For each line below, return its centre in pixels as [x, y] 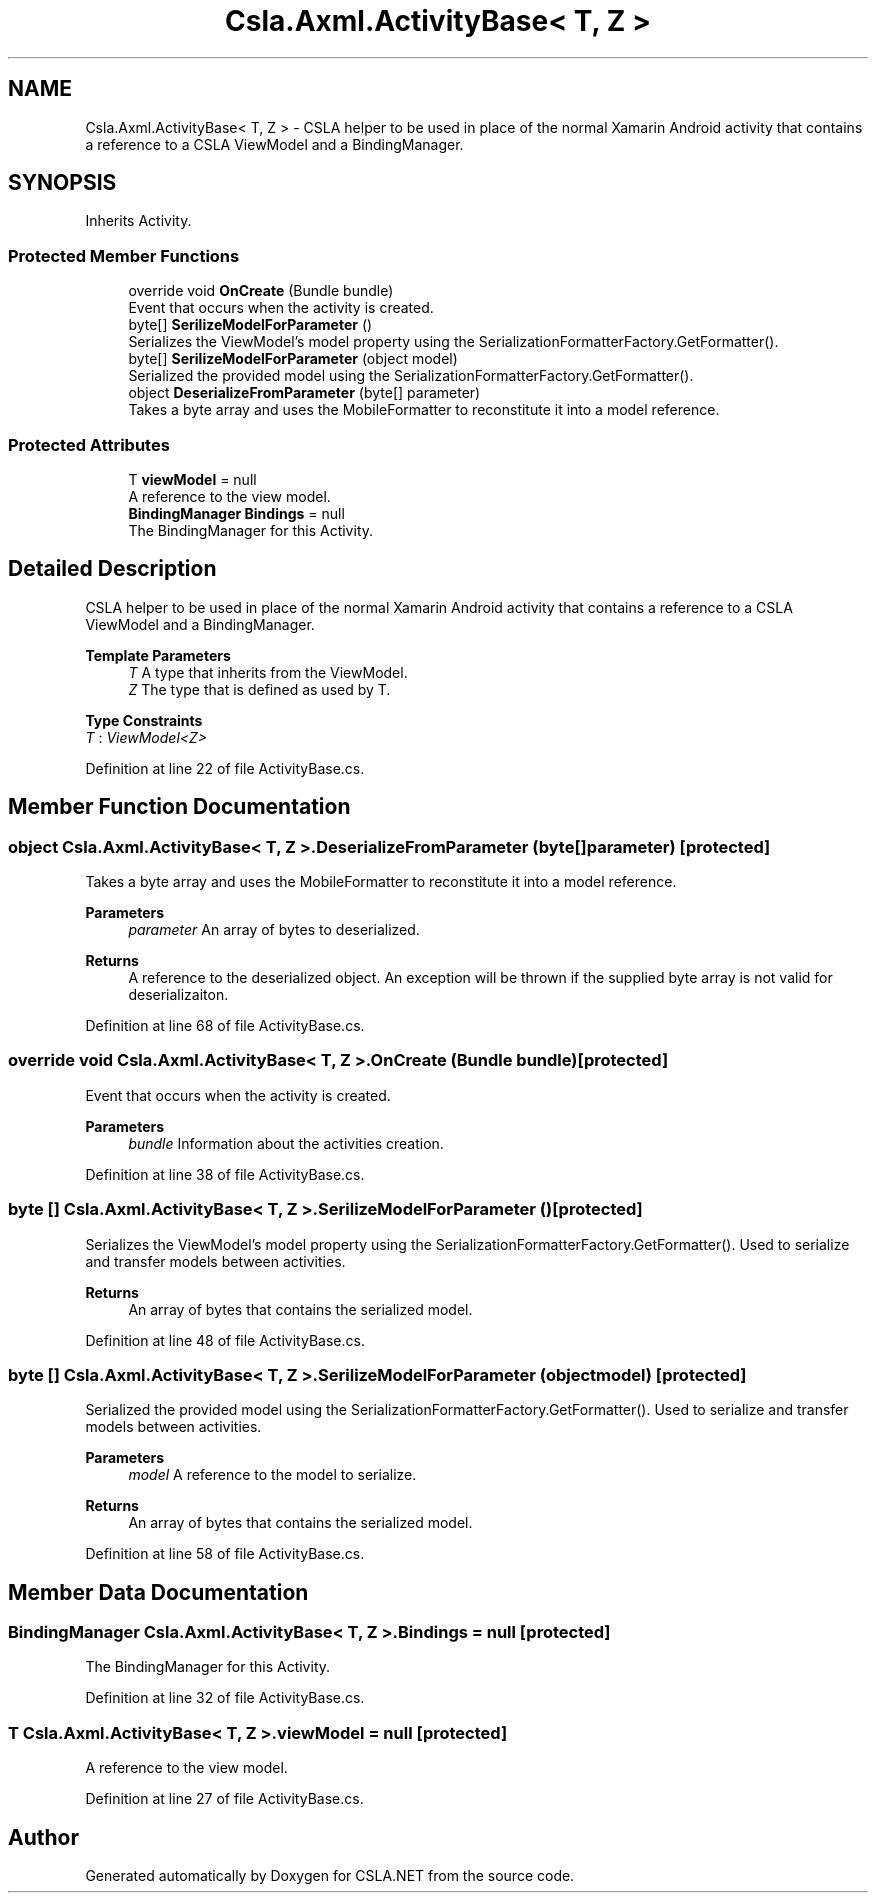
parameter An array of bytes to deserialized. [274, 929]
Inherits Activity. [138, 221]
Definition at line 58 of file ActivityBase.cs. [225, 1554]
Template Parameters [158, 655]
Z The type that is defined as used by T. [259, 689]
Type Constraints [144, 720]
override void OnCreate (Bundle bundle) [261, 291]
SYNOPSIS [62, 183]
